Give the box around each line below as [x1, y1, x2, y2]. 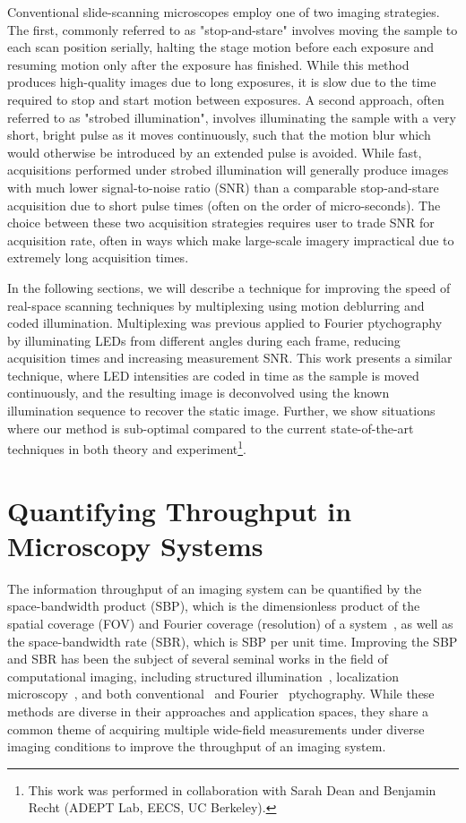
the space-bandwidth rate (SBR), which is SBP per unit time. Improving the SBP [7, 631, 458, 650]
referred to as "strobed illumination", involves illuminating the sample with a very [7, 107, 457, 126]
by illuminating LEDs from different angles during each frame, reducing [7, 330, 401, 349]
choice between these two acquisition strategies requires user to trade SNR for [7, 213, 435, 232]
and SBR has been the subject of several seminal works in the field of [7, 649, 388, 668]
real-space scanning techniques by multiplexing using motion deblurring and [7, 296, 425, 314]
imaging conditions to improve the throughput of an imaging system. [7, 737, 386, 756]
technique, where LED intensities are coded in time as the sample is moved [7, 365, 419, 384]
